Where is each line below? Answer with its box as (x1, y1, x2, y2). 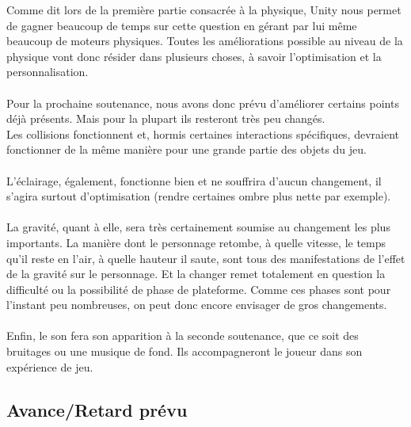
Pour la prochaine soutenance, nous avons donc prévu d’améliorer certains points (6, 94, 399, 111)
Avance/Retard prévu (6, 397, 188, 421)
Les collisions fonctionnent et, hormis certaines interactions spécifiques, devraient (6, 125, 400, 142)
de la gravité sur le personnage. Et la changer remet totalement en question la (6, 265, 386, 282)
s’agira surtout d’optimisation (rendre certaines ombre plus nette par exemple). (6, 188, 391, 204)
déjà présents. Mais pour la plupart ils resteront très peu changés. (6, 110, 325, 127)
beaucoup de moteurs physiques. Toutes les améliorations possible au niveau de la (6, 32, 403, 49)
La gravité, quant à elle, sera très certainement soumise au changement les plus (6, 219, 390, 235)
